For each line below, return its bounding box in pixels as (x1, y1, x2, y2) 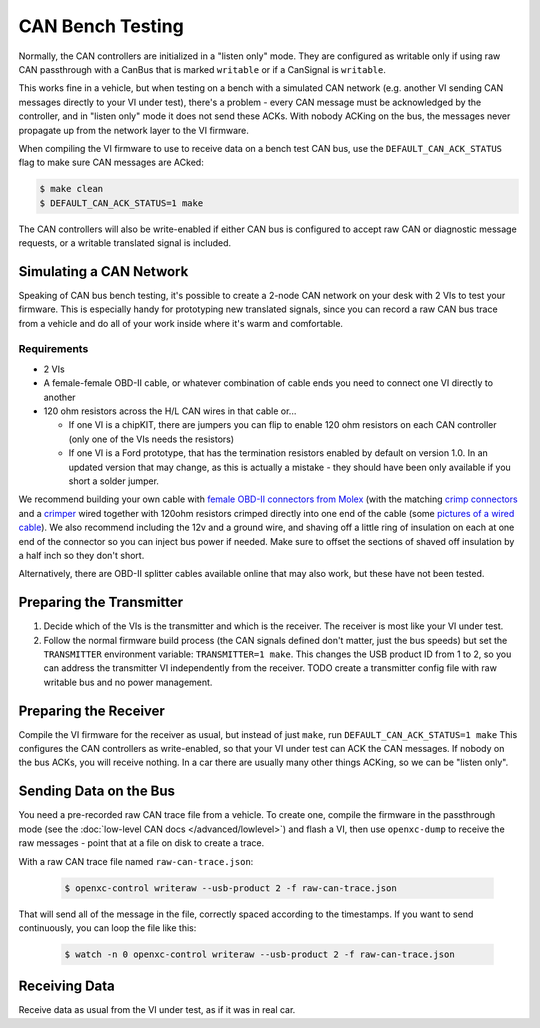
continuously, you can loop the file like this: (18, 921, 197, 934)
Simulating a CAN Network (18, 263, 189, 280)
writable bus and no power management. (43, 676, 213, 688)
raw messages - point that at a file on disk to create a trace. (18, 837, 265, 849)
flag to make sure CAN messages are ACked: (18, 156, 204, 169)
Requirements (18, 342, 89, 356)
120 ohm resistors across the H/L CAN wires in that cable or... (43, 405, 297, 417)
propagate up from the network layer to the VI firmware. (18, 124, 250, 136)
